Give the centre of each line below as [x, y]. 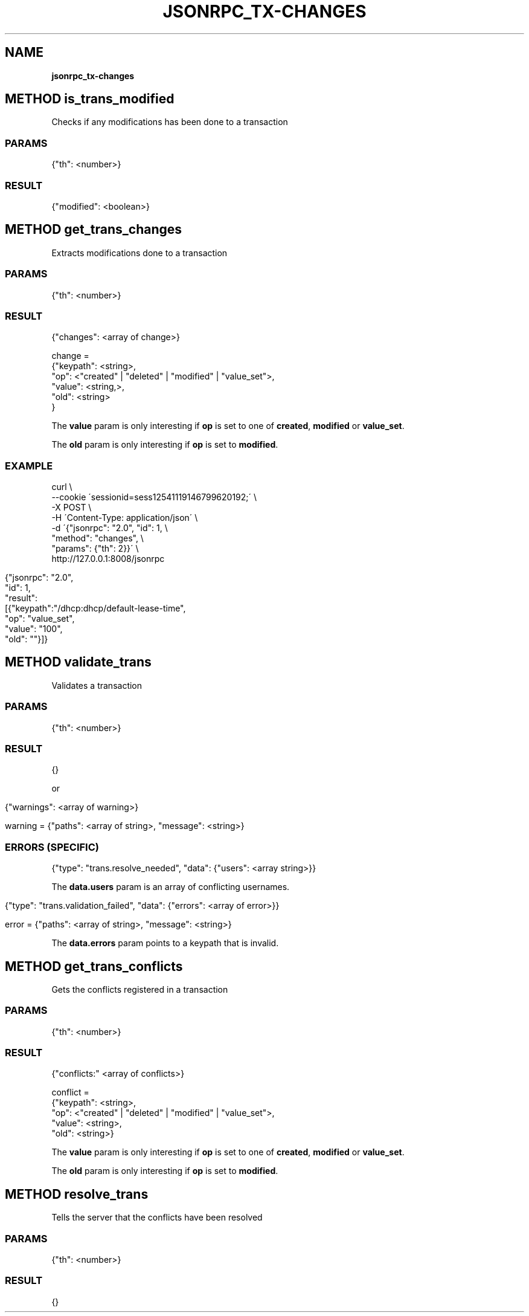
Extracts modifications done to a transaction [139, 253]
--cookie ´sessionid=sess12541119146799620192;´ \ [154, 497]
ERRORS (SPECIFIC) [52, 847]
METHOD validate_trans [78, 662]
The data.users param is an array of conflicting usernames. [171, 887]
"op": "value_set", [40, 619]
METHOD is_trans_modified [90, 99]
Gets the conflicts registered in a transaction [140, 989]
